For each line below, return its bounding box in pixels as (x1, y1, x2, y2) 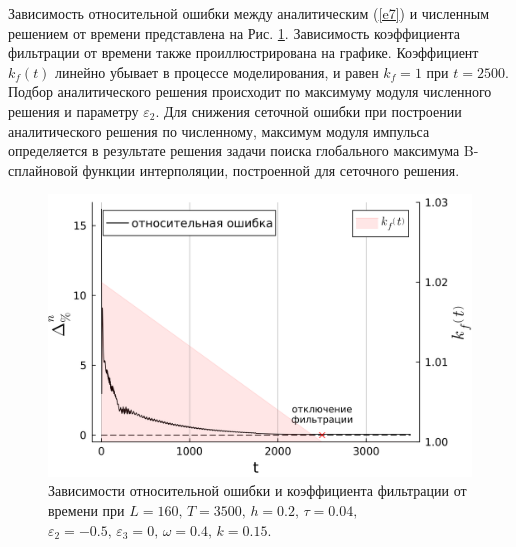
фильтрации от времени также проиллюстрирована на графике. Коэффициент (8, 42, 479, 63)
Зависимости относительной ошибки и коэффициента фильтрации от (48, 480, 467, 501)
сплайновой (8, 159, 78, 180)
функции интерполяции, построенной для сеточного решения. (82, 159, 460, 180)
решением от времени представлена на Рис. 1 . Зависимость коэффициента (8, 22, 460, 43)
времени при (48, 499, 125, 520)
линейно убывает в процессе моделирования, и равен (55, 61, 379, 82)
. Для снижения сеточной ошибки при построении (155, 100, 462, 121)
